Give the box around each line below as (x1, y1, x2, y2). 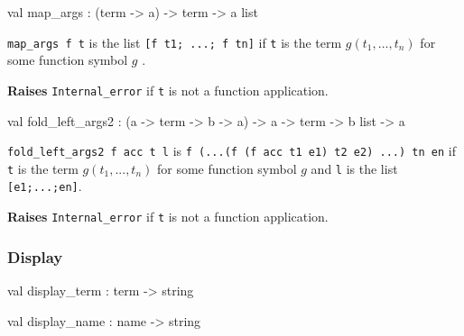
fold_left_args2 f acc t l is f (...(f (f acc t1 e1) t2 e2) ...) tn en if (7, 141, 456, 160)
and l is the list (311, 159, 398, 177)
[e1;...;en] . (7, 177, 82, 195)
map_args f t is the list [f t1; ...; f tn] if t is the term (7, 32, 342, 51)
